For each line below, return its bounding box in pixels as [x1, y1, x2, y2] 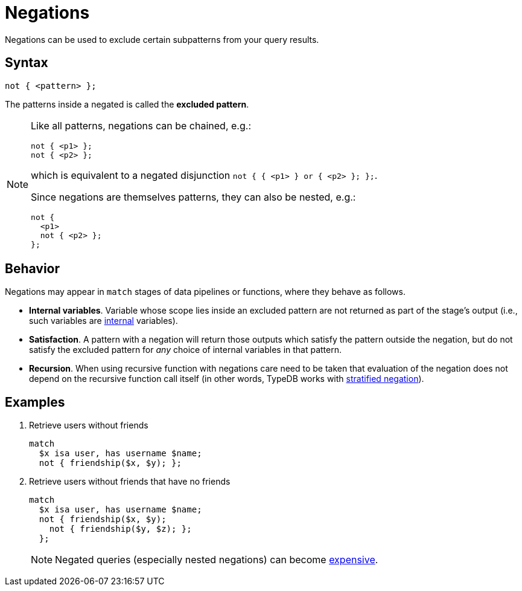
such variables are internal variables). [29, 315, 178, 326]
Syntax [5, 55, 48, 71]
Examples [5, 394, 65, 410]
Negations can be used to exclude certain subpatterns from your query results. [5, 34, 319, 45]
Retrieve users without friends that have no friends [29, 476, 231, 487]
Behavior [5, 261, 60, 277]
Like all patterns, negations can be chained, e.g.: [31, 119, 251, 132]
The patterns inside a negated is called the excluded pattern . [5, 98, 249, 109]
